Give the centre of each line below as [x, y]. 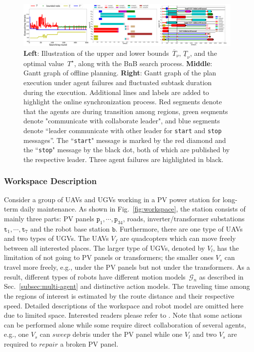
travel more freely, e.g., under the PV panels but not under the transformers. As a [127, 267]
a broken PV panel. [89, 343]
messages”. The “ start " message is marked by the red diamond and [125, 140]
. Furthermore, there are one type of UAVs [179, 228]
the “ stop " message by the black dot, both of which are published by [127, 150]
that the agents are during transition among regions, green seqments [126, 111]
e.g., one [16, 334]
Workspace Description [50, 181]
